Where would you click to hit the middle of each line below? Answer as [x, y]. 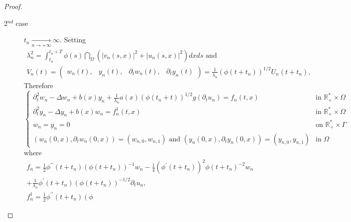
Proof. [13, 6]
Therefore [39, 85]
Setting [75, 40]
